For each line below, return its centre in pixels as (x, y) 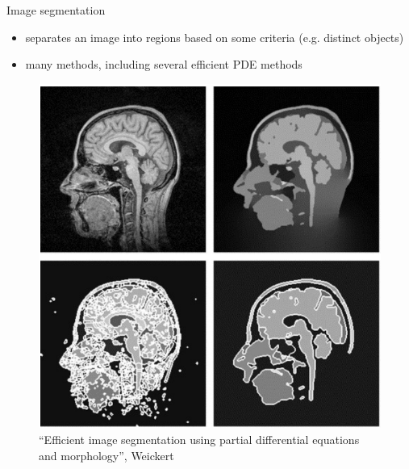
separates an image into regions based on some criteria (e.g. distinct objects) (215, 37)
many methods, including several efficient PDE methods (164, 64)
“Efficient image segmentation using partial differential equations (199, 439)
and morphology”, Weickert (106, 455)
